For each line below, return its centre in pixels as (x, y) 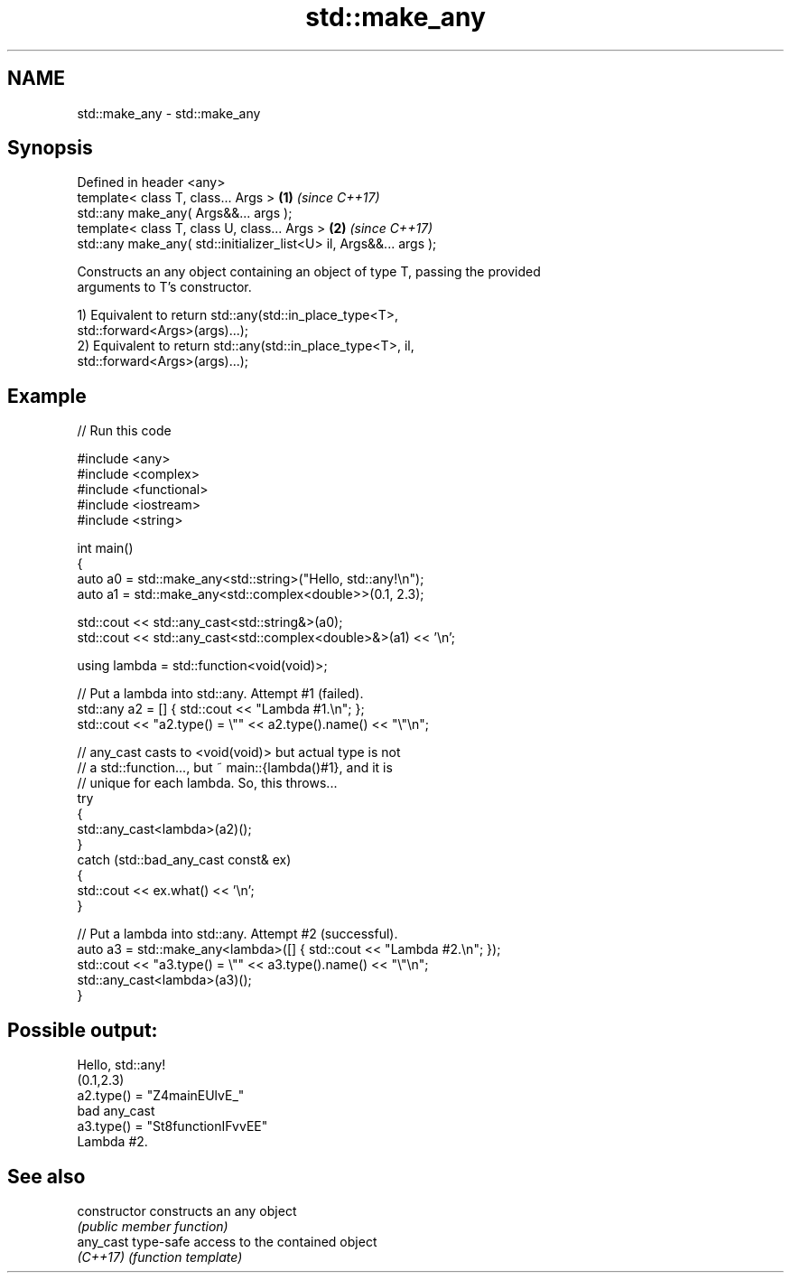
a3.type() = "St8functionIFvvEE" (172, 1126)
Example (47, 396)
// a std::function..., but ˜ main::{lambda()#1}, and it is (235, 768)
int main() (105, 548)
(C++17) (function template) (160, 1257)
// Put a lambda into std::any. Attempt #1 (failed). (220, 694)
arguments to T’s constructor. (164, 287)
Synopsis (50, 148)
